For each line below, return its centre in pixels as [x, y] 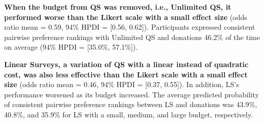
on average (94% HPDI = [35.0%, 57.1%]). [71, 47]
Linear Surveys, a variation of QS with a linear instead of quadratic [126, 64]
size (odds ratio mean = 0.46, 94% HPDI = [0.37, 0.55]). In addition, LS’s [122, 84]
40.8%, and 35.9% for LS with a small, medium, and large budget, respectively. [129, 114]
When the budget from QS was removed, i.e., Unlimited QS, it [118, 7]
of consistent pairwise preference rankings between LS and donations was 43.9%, [131, 104]
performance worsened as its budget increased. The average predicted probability [132, 94]
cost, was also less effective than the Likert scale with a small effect [126, 74]
